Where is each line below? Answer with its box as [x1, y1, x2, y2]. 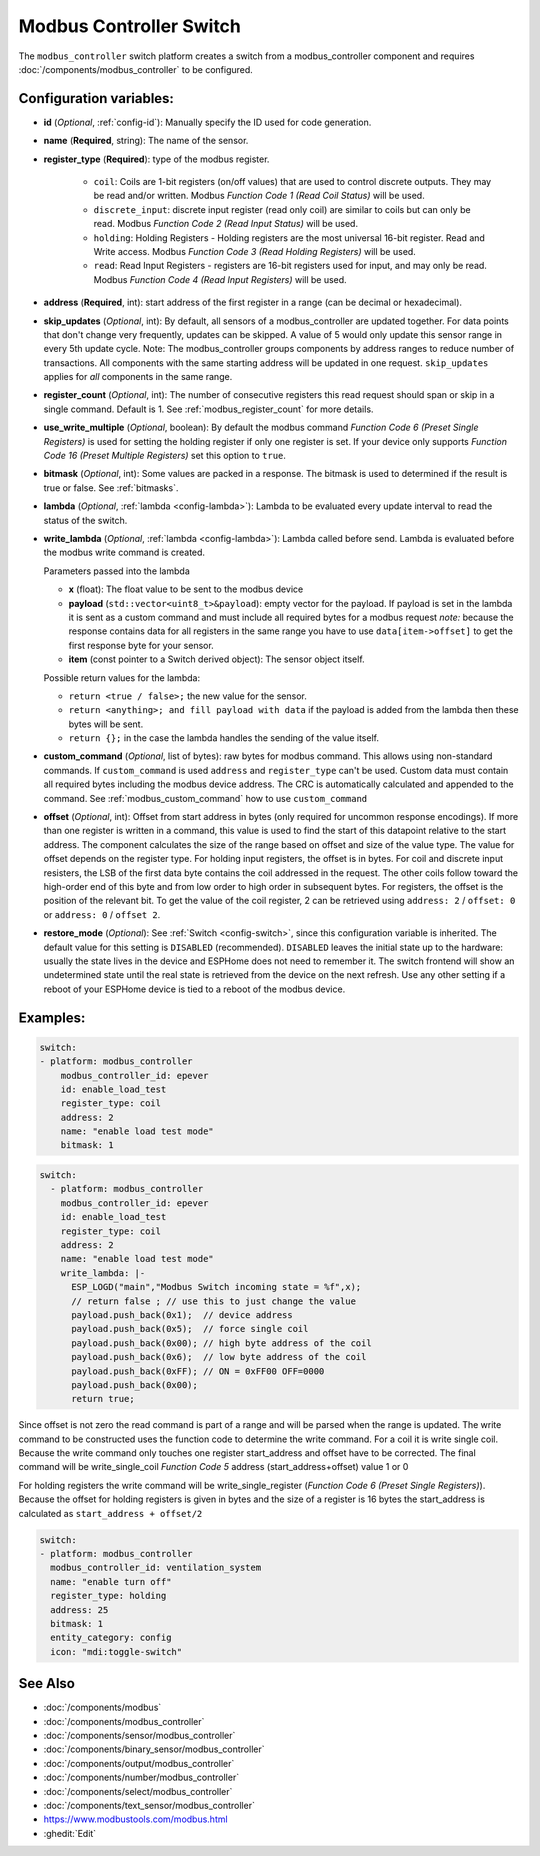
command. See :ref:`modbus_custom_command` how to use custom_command [43, 792, 368, 804]
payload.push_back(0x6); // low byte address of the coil [71, 1351, 367, 1363]
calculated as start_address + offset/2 [18, 1507, 203, 1519]
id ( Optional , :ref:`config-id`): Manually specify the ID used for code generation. [43, 116, 372, 128]
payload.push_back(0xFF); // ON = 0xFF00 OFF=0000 [71, 1365, 325, 1377]
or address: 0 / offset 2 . [43, 908, 161, 920]
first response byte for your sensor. [68, 639, 214, 651]
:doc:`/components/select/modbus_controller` [43, 1785, 233, 1797]
